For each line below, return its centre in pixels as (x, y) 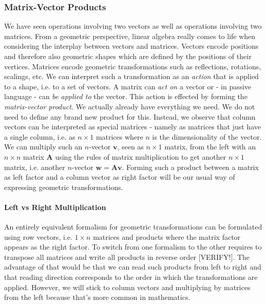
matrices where (119, 136)
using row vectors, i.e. (38, 236)
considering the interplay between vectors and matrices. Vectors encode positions (131, 46)
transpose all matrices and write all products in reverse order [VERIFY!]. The (127, 256)
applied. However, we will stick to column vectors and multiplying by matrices (127, 287)
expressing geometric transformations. (64, 187)
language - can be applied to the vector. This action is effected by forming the (126, 96)
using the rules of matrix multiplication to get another (141, 156)
